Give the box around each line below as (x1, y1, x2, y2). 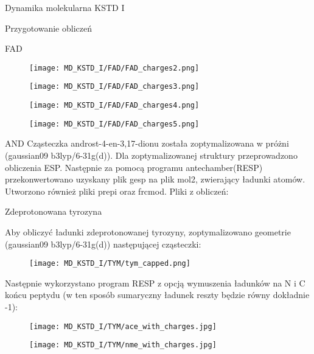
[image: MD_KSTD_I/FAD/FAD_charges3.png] (29, 82, 200, 91)
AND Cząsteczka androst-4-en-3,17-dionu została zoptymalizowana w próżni (5, 137, 289, 150)
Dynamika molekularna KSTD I (5, 1, 125, 13)
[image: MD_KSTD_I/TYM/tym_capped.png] (29, 259, 190, 268)
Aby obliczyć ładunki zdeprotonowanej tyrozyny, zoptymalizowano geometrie (5, 225, 291, 238)
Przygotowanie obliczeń (5, 21, 92, 34)
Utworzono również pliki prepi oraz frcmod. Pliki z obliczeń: (5, 184, 229, 197)
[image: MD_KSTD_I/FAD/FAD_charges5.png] (29, 119, 200, 128)
